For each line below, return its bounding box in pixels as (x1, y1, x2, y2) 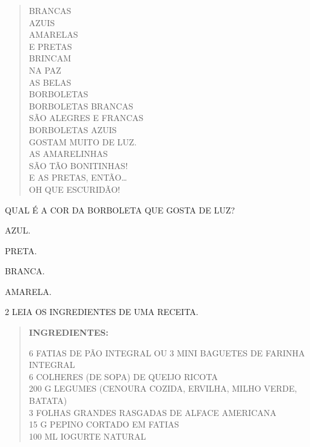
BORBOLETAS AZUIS (29, 123, 117, 136)
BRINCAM (29, 52, 72, 64)
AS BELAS (29, 75, 72, 88)
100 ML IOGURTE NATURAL (29, 429, 146, 442)
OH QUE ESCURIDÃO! (29, 182, 120, 195)
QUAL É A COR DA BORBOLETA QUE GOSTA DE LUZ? (5, 203, 235, 216)
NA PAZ (29, 63, 61, 76)
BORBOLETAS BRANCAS (29, 99, 133, 112)
